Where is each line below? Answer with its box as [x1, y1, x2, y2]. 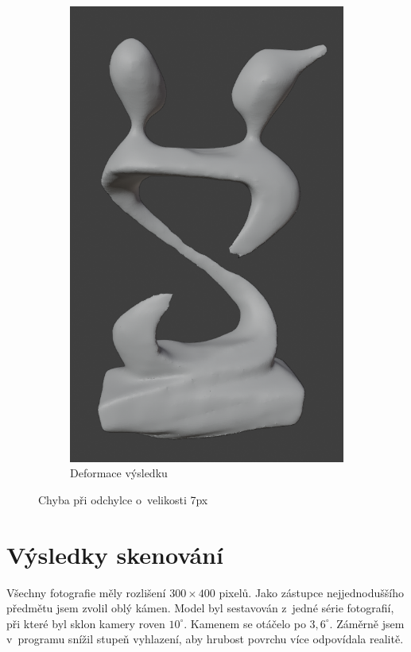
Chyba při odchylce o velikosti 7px [38, 491, 208, 507]
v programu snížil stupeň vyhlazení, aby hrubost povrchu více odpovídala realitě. [6, 631, 404, 647]
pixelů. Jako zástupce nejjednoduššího [219, 584, 405, 600]
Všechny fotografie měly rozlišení [6, 584, 166, 600]
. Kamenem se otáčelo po [184, 615, 306, 631]
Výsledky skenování [6, 538, 223, 570]
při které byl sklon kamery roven [6, 615, 165, 631]
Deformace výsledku [70, 465, 168, 481]
